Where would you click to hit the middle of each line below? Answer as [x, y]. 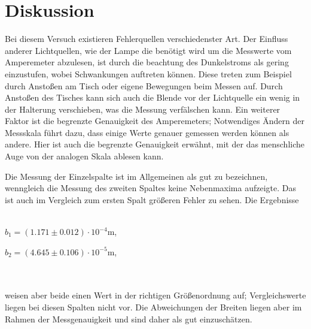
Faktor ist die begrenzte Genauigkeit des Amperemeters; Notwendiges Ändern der [155, 121]
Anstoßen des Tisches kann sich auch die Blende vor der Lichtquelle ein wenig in [153, 97]
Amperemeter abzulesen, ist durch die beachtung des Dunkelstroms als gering [147, 62]
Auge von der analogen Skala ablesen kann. [84, 156]
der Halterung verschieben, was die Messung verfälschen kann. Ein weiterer [143, 109]
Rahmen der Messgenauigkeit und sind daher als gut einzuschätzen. [129, 319]
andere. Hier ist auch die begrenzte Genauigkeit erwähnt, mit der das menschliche [155, 144]
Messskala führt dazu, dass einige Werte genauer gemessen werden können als [147, 132]
